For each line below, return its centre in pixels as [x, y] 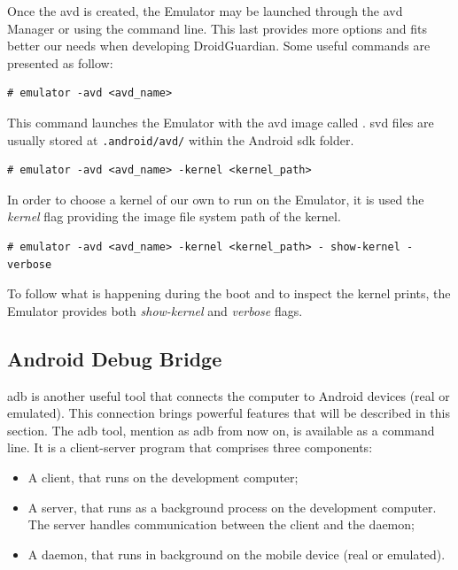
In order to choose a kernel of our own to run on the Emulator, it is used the [216, 199]
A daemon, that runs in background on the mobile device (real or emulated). [237, 554]
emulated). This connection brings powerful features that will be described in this [229, 413]
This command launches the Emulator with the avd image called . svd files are [221, 122]
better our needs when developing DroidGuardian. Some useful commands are [219, 46]
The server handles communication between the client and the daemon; [221, 524]
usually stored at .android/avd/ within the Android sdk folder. [181, 139]
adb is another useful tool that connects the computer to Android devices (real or [229, 395]
